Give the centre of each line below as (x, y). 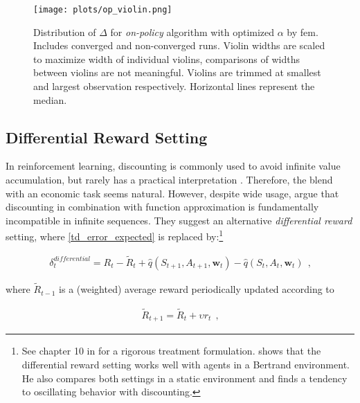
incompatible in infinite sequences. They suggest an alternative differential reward (179, 220)
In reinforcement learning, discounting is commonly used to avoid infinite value (173, 166)
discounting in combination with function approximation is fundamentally (162, 207)
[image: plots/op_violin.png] (103, 10)
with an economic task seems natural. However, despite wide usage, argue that (172, 193)
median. (50, 99)
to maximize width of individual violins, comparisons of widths (166, 59)
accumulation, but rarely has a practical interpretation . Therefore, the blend (169, 180)
